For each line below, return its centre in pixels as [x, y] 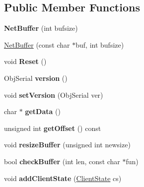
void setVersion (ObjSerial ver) [54, 94]
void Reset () [25, 61]
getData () [43, 111]
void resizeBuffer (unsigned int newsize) [67, 145]
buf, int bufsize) [100, 44]
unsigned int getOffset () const [53, 128]
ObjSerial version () [36, 78]
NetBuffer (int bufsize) [41, 28]
